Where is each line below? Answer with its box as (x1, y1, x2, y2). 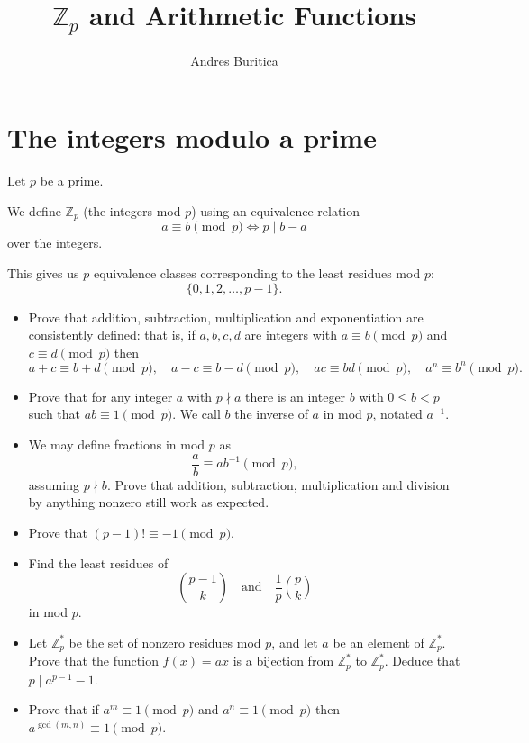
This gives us (7, 264, 79, 283)
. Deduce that (384, 651, 461, 670)
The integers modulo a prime (7, 119, 377, 156)
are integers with (244, 325, 337, 344)
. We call (172, 404, 221, 423)
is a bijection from (233, 651, 334, 670)
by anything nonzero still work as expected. (28, 493, 269, 512)
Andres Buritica (190, 50, 278, 69)
